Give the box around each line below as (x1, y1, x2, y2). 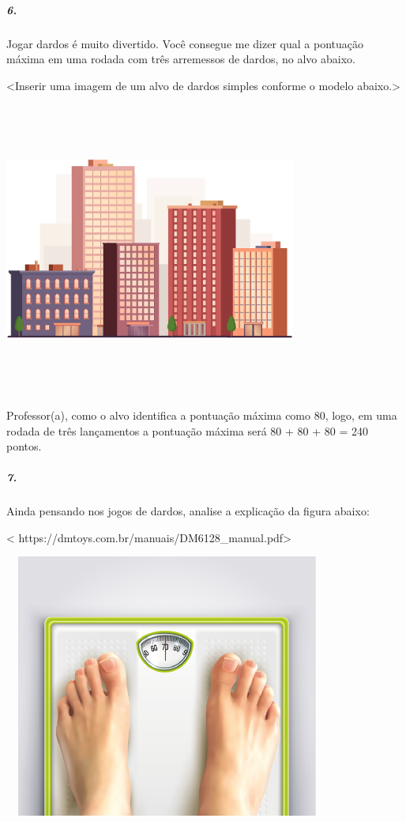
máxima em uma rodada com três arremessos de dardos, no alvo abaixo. (6, 51, 355, 67)
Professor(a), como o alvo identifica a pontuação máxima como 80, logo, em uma (6, 406, 397, 423)
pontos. (6, 438, 42, 454)
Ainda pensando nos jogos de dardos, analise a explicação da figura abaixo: (6, 503, 370, 519)
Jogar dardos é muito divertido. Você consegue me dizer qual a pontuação (6, 35, 363, 51)
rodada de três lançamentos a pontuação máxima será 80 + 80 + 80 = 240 (6, 422, 369, 439)
